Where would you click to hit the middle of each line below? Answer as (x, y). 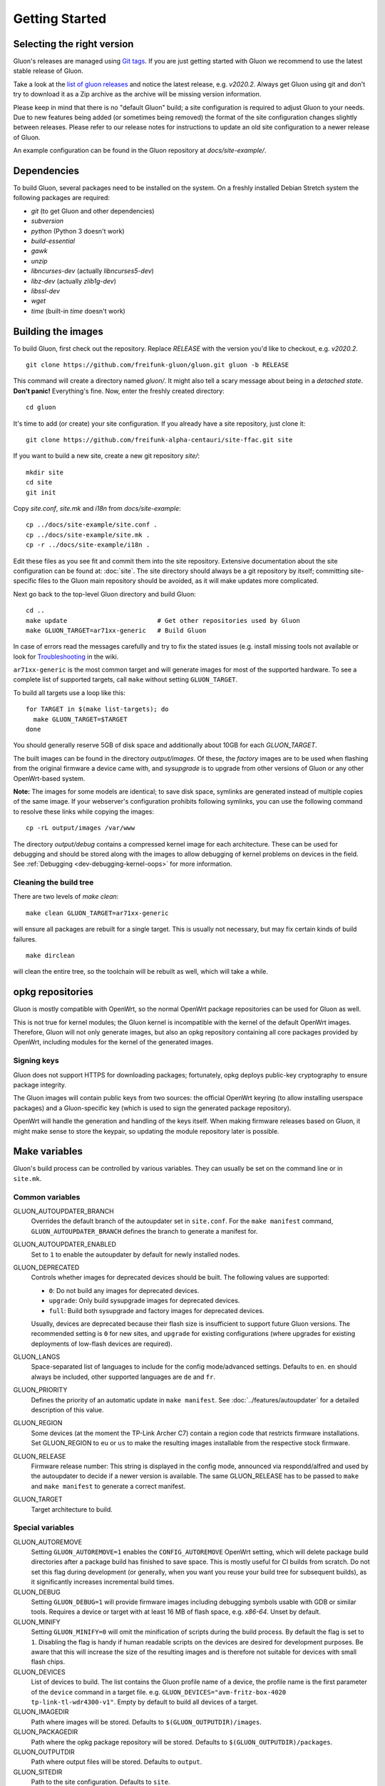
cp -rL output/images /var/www (81, 828)
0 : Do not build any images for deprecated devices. (124, 1290)
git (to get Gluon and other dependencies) (93, 211)
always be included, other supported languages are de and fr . (123, 1377)
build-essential (53, 241)
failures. (25, 939)
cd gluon (41, 408)
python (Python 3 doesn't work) (78, 231)
